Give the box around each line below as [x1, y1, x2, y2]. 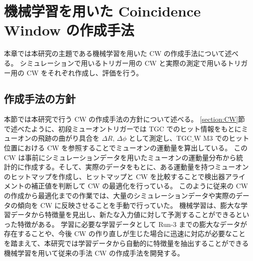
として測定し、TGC [129, 133, 192, 143]
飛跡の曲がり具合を [38, 133, 99, 143]
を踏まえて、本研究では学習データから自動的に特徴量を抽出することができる [4, 238, 249, 248]
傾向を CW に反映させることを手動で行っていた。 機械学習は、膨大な [17, 200, 241, 210]
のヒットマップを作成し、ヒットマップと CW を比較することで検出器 [4, 171, 225, 181]
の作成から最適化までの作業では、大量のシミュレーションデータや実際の [4, 190, 236, 201]
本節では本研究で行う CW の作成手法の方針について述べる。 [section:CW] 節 [4, 114, 245, 124]
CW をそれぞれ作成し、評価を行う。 [26, 67, 143, 77]
